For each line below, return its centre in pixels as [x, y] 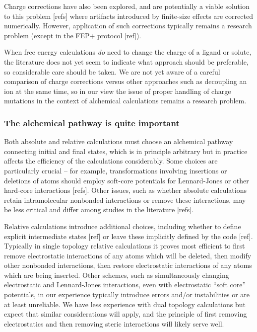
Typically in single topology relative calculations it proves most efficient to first [125, 246]
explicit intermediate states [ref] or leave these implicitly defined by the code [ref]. [128, 236]
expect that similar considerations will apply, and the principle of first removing [126, 314]
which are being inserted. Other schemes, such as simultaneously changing [117, 275]
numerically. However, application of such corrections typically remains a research [128, 26]
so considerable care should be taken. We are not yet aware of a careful [112, 71]
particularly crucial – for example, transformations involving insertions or [116, 170]
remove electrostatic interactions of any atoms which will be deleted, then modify [128, 255]
